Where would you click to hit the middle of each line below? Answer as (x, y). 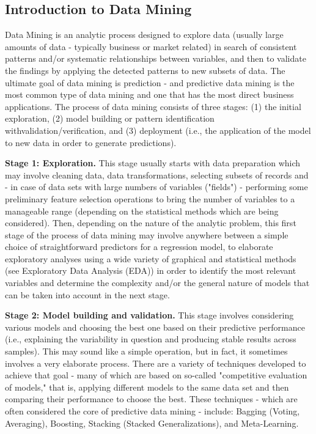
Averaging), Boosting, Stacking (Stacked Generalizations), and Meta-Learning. (152, 423)
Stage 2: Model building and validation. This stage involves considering (149, 315)
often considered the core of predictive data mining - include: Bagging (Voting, (152, 411)
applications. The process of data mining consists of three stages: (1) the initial (153, 106)
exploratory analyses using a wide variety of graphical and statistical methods (151, 258)
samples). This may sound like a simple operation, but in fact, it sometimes (146, 351)
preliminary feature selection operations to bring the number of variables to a (150, 198)
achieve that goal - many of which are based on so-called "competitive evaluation (156, 375)
